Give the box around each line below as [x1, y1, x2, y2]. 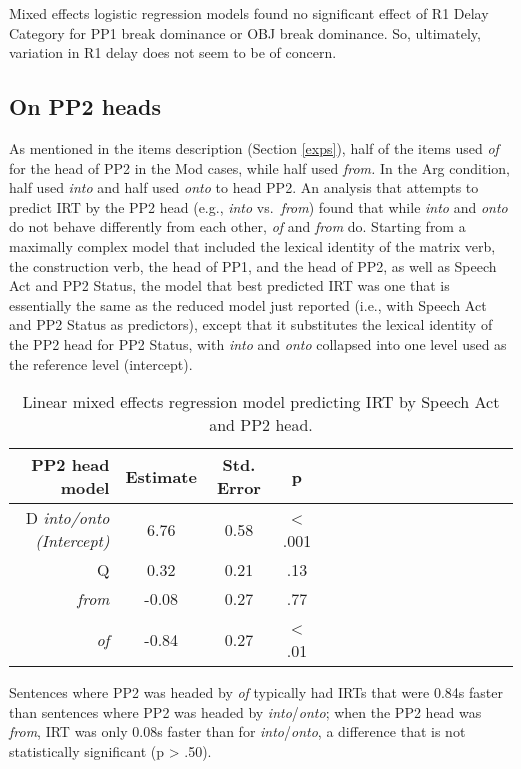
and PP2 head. [209, 413, 313, 437]
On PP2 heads [9, 91, 161, 122]
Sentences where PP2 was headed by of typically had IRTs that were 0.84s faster [9, 682, 503, 703]
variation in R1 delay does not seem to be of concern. [9, 42, 337, 63]
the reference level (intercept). [9, 353, 193, 374]
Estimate [125, 464, 197, 488]
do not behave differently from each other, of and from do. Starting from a [9, 216, 466, 237]
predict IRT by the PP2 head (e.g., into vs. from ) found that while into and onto [9, 196, 508, 217]
